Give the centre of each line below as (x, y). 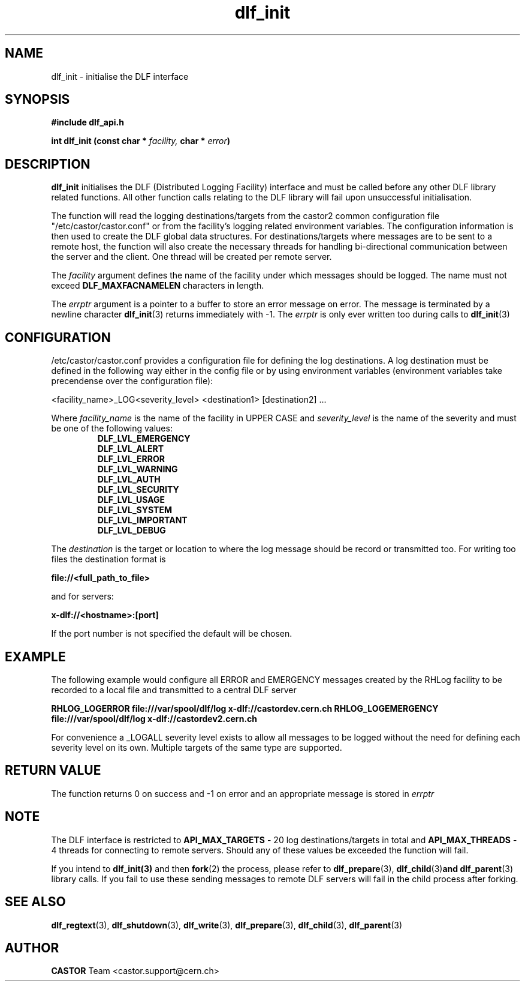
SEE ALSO (35, 902)
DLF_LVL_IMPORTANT (142, 520)
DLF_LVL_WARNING (138, 469)
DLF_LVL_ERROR (131, 459)
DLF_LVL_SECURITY (138, 490)
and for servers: (82, 597)
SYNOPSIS (37, 100)
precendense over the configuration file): (132, 381)
